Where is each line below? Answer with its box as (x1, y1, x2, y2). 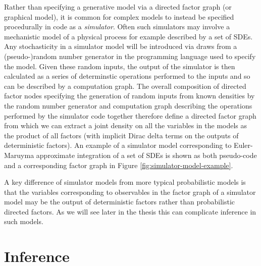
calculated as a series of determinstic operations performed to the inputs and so (4, 71, 250, 81)
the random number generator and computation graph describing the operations (4, 100, 252, 111)
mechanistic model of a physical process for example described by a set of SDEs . (4, 31, 253, 41)
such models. (4, 216, 43, 227)
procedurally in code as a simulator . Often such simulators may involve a (4, 21, 230, 32)
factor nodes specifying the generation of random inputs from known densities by (4, 90, 255, 101)
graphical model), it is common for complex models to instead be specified (4, 11, 234, 22)
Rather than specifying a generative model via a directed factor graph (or (4, 2, 232, 12)
